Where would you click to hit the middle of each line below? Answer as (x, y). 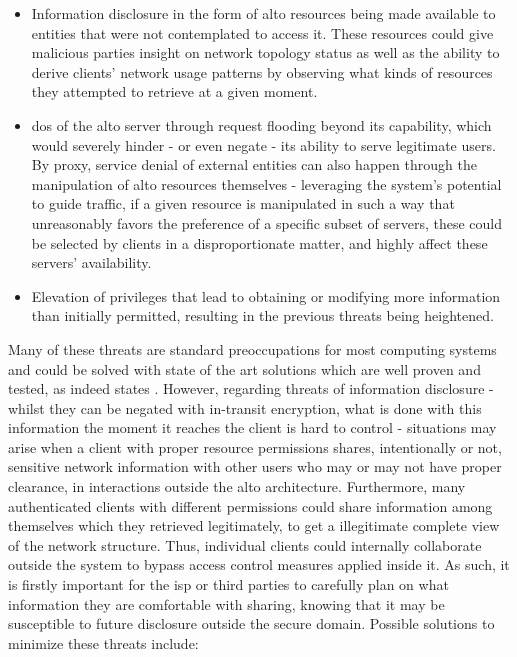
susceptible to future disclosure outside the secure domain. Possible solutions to (251, 623)
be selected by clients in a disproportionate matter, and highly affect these (259, 242)
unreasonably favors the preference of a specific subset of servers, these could (266, 222)
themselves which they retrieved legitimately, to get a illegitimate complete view (254, 525)
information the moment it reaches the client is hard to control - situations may (252, 427)
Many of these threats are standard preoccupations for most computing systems (252, 348)
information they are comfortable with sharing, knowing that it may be (226, 603)
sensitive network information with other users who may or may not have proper (255, 466)
